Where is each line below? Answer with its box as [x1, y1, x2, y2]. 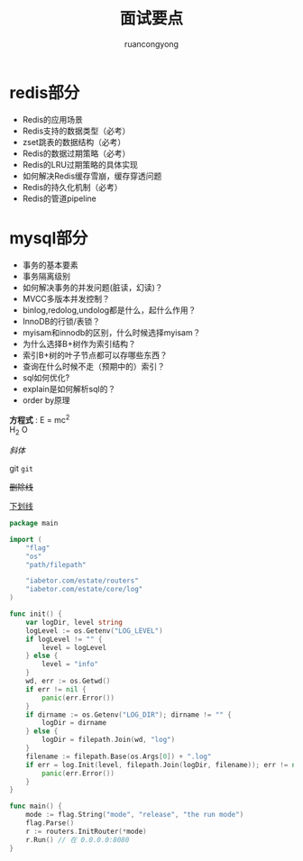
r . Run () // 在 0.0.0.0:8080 [25, 835, 130, 844]
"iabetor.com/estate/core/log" [25, 585, 143, 594]
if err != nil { [25, 684, 87, 694]
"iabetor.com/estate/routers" [25, 576, 140, 586]
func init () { [9, 609, 63, 618]
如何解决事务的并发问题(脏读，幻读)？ [22, 281, 164, 293]
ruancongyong [124, 38, 179, 50]
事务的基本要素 [22, 259, 78, 270]
